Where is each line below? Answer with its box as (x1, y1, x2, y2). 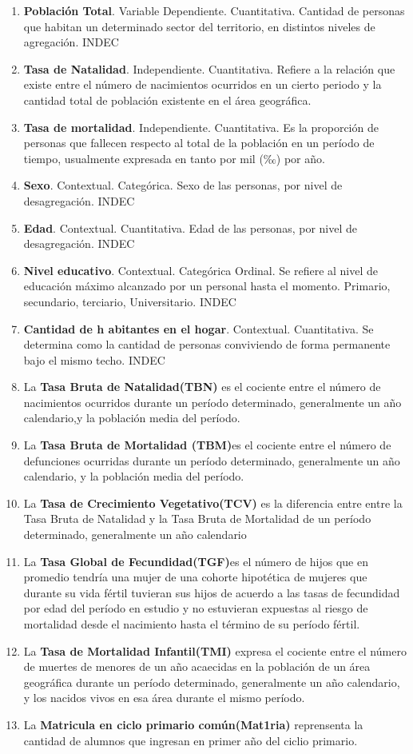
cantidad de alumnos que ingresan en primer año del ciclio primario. (23, 732, 358, 748)
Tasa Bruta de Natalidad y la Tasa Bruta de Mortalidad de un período (23, 510, 371, 527)
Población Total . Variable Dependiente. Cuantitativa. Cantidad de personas (23, 2, 405, 18)
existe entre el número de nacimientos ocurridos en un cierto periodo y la (23, 76, 382, 93)
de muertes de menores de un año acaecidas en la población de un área (23, 658, 371, 675)
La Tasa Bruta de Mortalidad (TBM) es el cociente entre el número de (23, 437, 391, 453)
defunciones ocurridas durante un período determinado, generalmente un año (23, 452, 400, 469)
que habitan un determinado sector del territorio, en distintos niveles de (23, 18, 375, 34)
